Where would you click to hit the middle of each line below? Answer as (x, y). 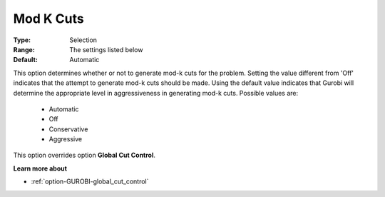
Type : (22, 40)
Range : (24, 49)
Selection (83, 40)
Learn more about (40, 168)
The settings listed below (106, 49)
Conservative (68, 129)
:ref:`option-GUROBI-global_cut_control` (90, 181)
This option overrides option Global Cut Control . (84, 155)
